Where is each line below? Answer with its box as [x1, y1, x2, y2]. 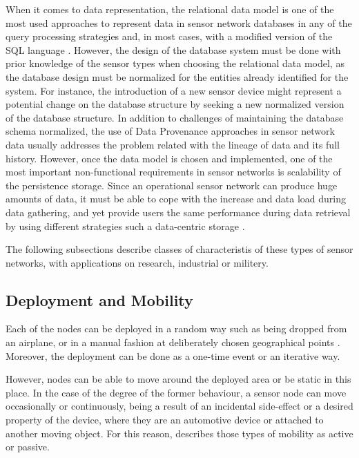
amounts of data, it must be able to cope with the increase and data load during [6, 191, 347, 206]
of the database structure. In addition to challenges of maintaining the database [6, 110, 344, 124]
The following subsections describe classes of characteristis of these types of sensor [6, 242, 353, 256]
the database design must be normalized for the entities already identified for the [6, 69, 349, 84]
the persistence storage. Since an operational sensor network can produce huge [6, 178, 338, 192]
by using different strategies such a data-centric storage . [6, 218, 245, 233]
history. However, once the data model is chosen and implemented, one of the [6, 151, 333, 165]
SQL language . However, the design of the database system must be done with [6, 42, 341, 57]
